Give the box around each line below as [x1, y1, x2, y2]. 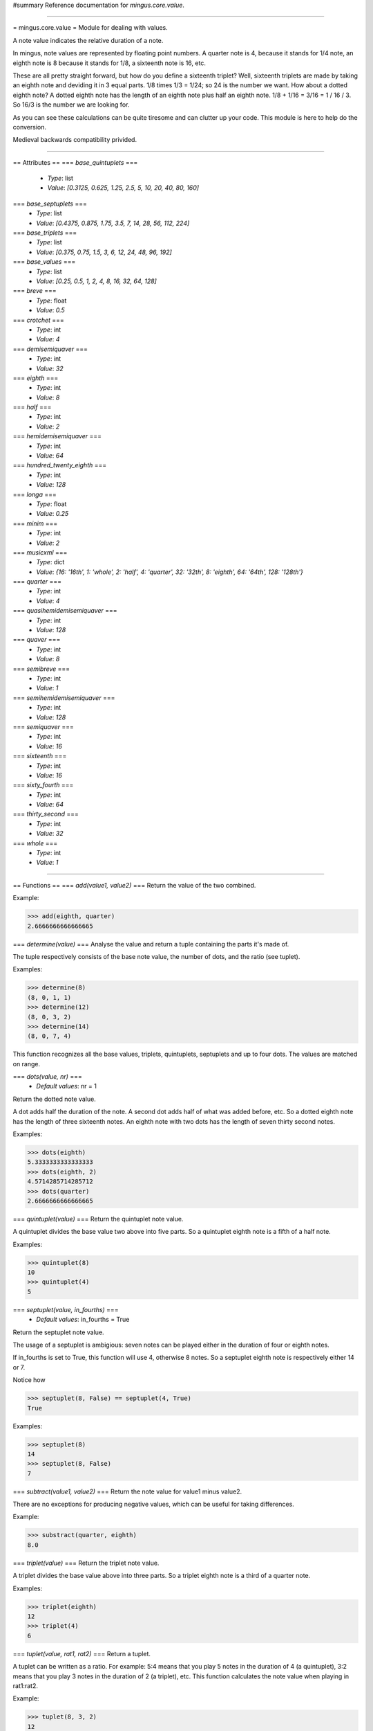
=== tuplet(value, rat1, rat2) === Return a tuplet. [12, 1649, 151, 1658]
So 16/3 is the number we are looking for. [12, 100, 130, 109]
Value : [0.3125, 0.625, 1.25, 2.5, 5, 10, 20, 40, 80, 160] [47, 183, 200, 192]
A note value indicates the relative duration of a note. [12, 36, 164, 44]
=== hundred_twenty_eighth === [12, 461, 107, 469]
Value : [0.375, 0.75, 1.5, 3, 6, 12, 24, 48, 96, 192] [36, 248, 172, 256]
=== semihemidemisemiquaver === [12, 693, 115, 702]
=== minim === [12, 519, 58, 528]
